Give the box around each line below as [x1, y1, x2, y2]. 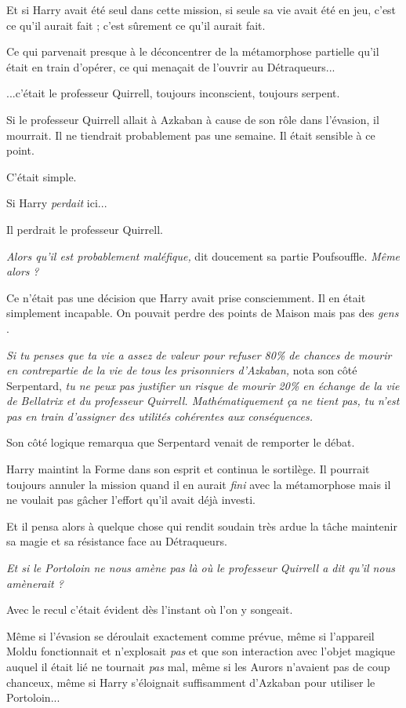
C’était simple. [6, 168, 77, 184]
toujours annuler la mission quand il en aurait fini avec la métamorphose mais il [6, 476, 391, 492]
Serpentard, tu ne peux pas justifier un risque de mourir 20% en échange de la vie [6, 377, 400, 393]
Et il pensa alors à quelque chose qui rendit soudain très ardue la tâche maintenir [6, 517, 397, 534]
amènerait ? [6, 575, 63, 591]
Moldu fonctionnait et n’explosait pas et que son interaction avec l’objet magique [6, 643, 395, 659]
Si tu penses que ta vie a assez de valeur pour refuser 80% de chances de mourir [6, 346, 392, 363]
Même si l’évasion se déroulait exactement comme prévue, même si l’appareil [6, 627, 375, 644]
